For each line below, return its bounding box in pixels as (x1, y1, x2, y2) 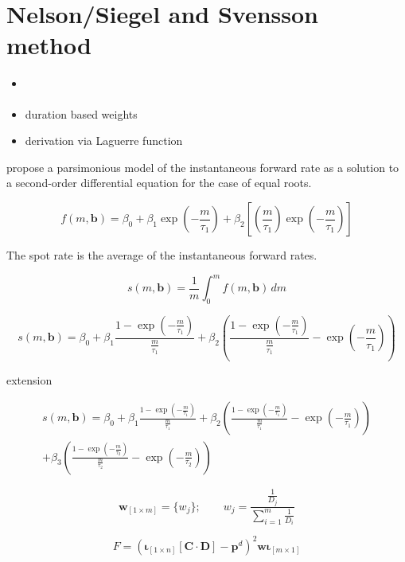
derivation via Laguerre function (25, 132, 183, 149)
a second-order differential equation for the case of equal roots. (6, 174, 312, 191)
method (6, 29, 92, 61)
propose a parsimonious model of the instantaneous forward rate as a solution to (6, 158, 399, 175)
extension (6, 371, 53, 388)
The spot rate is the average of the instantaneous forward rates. (6, 247, 317, 263)
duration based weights (25, 105, 138, 122)
